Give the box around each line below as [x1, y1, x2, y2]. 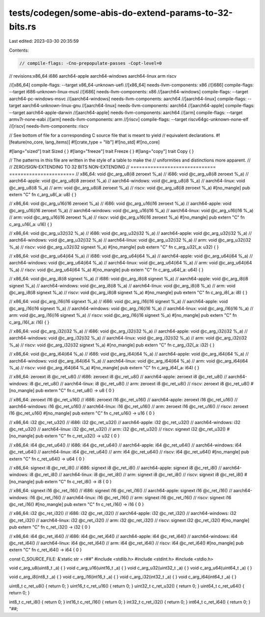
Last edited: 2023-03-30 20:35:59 [9, 38, 79, 44]
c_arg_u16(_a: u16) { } [9, 221, 53, 227]
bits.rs [9, 21, 36, 32]
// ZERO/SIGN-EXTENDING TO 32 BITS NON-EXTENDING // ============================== [9, 164, 216, 170]
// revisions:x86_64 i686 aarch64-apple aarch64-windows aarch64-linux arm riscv [9, 73, 177, 79]
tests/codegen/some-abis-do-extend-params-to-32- [9, 7, 233, 18]
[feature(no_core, [9, 139, 44, 145]
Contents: [9, 47, 29, 53]
